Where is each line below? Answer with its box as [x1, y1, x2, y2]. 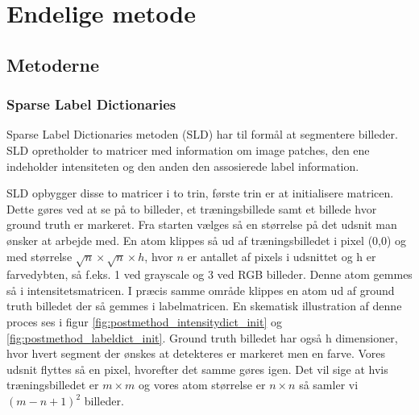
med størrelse [6, 247, 73, 264]
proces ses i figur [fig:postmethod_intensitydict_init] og [6, 313, 282, 330]
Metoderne [6, 52, 100, 77]
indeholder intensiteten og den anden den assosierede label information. [6, 157, 359, 174]
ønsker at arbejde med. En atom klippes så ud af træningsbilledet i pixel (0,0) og [6, 231, 407, 248]
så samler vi [299, 376, 359, 393]
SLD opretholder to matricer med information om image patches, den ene [6, 141, 370, 158]
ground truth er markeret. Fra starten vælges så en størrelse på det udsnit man [6, 216, 397, 233]
